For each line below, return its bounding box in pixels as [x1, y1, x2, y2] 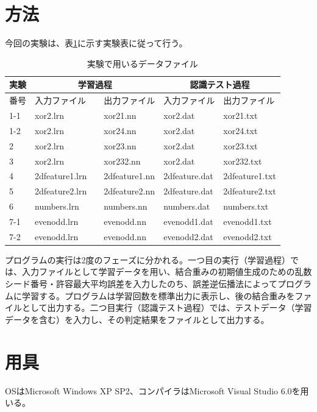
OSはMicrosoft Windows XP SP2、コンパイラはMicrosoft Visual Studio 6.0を [5, 384, 301, 397]
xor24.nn [104, 124, 137, 137]
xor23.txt [223, 139, 258, 152]
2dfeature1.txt [223, 169, 276, 182]
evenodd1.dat [163, 215, 213, 227]
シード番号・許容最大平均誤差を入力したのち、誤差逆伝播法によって [5, 277, 277, 290]
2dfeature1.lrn [35, 169, 87, 182]
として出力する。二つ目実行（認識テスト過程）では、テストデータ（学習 [21, 301, 312, 314]
